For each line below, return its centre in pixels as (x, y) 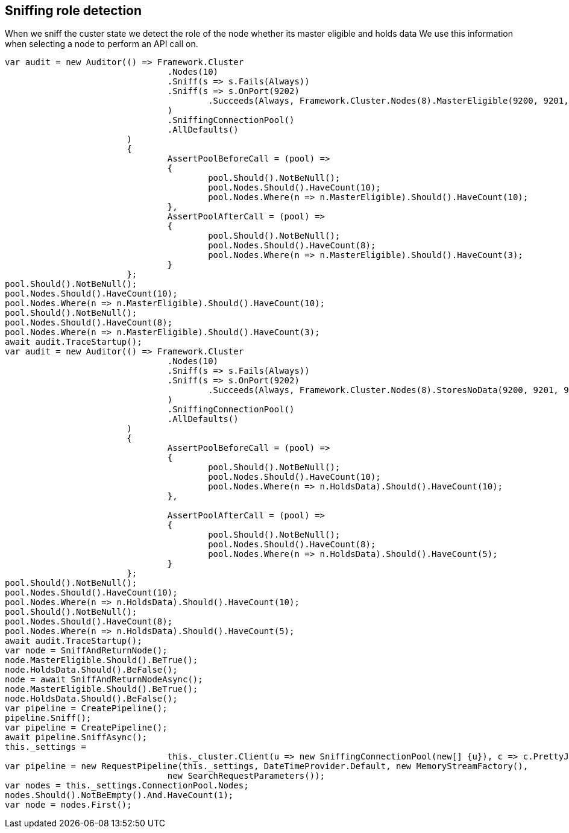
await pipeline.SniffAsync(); (76, 737)
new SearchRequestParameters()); (246, 776)
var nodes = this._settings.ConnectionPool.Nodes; (127, 786)
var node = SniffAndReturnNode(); (86, 651)
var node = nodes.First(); (68, 805)
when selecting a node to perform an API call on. (102, 44)
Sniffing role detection (74, 11)
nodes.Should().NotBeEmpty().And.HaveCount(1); (119, 795)
